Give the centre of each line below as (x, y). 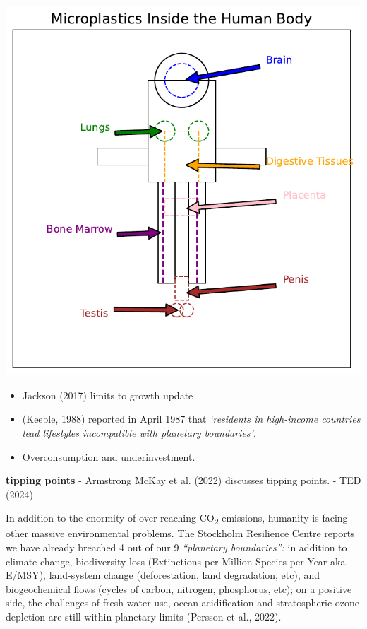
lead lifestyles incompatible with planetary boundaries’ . (139, 432)
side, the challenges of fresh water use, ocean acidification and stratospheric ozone (183, 602)
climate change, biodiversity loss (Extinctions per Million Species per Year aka (176, 561)
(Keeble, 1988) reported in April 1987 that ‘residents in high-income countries (191, 419)
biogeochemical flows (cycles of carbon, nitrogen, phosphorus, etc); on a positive (179, 588)
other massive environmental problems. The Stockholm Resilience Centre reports (180, 533)
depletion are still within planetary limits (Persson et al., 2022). (144, 617)
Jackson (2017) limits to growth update (108, 395)
